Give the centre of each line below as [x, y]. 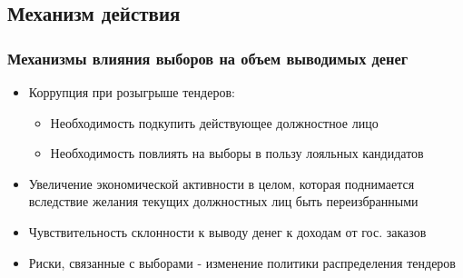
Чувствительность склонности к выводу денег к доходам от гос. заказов [227, 231]
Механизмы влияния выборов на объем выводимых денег [208, 58]
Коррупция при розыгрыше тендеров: [132, 92]
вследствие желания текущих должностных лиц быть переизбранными [223, 201]
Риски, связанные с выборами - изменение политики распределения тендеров [242, 262]
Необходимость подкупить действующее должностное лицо [214, 122]
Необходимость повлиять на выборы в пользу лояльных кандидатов [237, 153]
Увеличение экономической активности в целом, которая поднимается [222, 183]
